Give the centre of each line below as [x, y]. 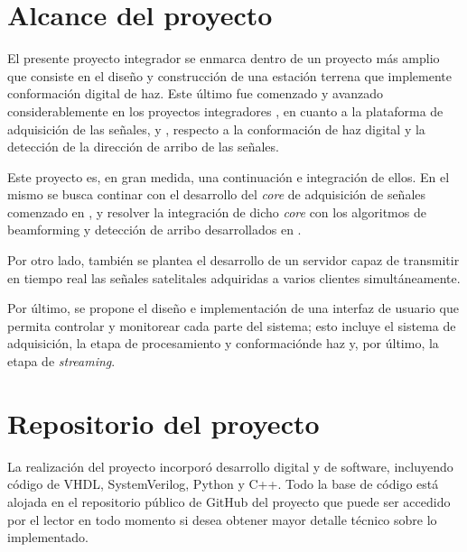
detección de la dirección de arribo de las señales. [143, 147]
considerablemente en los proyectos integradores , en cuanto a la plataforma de [225, 110]
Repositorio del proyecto [163, 423]
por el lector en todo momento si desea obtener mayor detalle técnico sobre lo [222, 519]
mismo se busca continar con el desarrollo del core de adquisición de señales [217, 194]
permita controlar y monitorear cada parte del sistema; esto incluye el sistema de [232, 325]
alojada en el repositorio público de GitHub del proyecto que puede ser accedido [229, 501]
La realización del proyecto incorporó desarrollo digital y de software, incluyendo [230, 466]
